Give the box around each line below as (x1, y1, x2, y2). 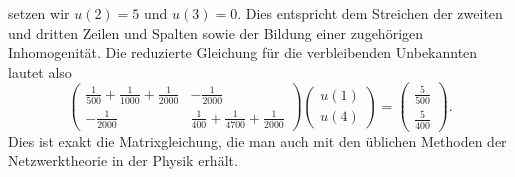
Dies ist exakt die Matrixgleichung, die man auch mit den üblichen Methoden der (8, 130, 507, 151)
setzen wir (8, 3, 70, 23)
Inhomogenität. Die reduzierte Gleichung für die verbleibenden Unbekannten (8, 42, 478, 63)
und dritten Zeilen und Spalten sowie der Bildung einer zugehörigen (8, 22, 424, 43)
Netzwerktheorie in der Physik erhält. (8, 150, 238, 171)
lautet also (8, 61, 72, 82)
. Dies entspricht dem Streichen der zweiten (237, 3, 503, 23)
